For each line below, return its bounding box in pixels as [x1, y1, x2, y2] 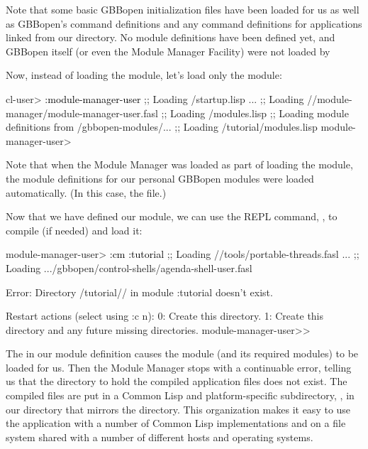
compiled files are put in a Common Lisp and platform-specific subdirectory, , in [6, 388, 355, 403]
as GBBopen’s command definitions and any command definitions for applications [6, 16, 362, 31]
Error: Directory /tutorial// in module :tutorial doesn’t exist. [6, 284, 273, 299]
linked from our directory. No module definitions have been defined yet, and [6, 30, 335, 45]
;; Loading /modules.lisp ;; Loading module [161, 105, 349, 120]
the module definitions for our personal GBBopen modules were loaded [6, 171, 314, 185]
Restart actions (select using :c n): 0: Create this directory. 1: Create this [6, 308, 324, 323]
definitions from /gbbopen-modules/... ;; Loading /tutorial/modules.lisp [6, 119, 318, 134]
